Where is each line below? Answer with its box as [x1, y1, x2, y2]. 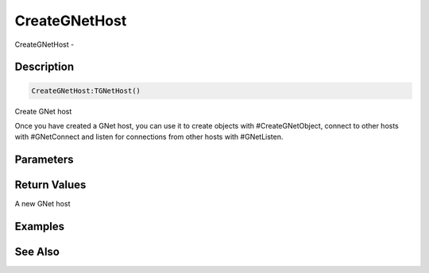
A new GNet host [14, 199, 71, 209]
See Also [14, 245, 60, 259]
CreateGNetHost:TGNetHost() [31, 86, 141, 95]
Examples [14, 220, 65, 233]
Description [14, 60, 75, 74]
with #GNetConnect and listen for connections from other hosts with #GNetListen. [14, 132, 284, 142]
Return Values [14, 179, 87, 192]
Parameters [14, 153, 74, 167]
